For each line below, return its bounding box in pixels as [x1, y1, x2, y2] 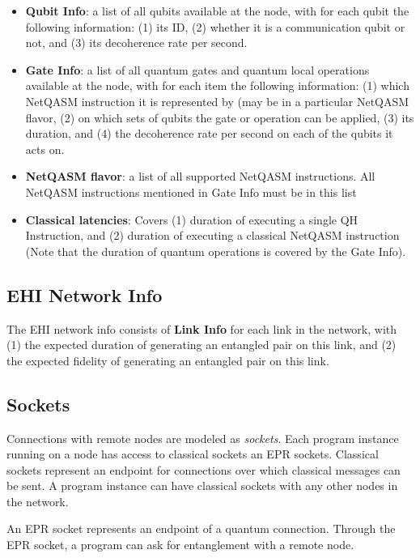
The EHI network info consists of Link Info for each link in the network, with [6, 320, 397, 337]
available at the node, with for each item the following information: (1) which [25, 77, 409, 94]
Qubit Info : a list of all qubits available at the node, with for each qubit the [25, 2, 409, 19]
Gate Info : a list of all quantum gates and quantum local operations [25, 61, 370, 78]
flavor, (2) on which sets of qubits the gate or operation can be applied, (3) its [25, 109, 414, 126]
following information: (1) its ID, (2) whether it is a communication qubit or [25, 18, 405, 35]
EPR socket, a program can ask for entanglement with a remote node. [6, 536, 354, 553]
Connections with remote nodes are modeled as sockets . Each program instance [6, 429, 399, 446]
